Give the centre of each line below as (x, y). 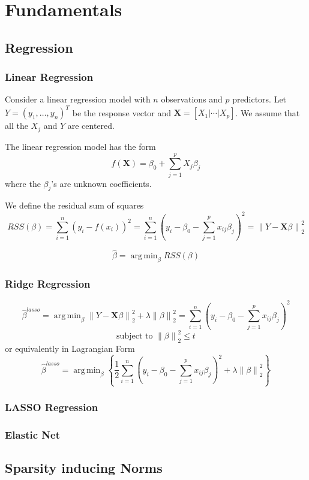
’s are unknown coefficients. (101, 183)
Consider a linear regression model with (78, 99)
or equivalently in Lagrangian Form (70, 348)
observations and (192, 99)
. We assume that (268, 112)
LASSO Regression (52, 407)
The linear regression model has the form (80, 146)
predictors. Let (259, 99)
